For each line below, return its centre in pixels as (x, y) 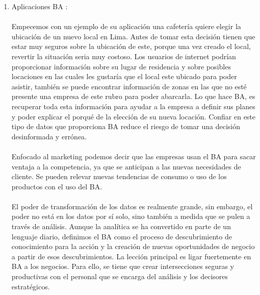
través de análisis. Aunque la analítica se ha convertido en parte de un (121, 226)
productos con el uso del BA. (57, 186)
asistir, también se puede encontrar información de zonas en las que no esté (129, 86)
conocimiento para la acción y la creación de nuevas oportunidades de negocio (133, 246)
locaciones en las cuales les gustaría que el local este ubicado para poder (124, 76)
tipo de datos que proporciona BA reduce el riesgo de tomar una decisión (126, 126)
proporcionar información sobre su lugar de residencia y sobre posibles (121, 66)
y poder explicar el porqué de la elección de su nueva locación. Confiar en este (134, 116)
